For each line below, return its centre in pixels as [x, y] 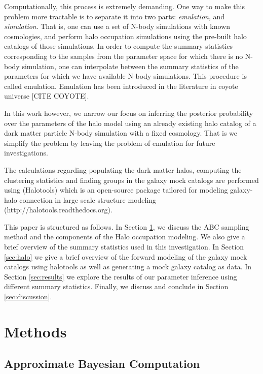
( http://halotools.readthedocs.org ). [58, 210]
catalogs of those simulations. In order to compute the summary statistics [119, 46]
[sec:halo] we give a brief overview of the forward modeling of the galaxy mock [126, 256]
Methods [35, 331]
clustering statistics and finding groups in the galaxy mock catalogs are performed [131, 180]
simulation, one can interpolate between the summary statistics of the [130, 66]
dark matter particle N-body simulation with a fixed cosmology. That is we [121, 133]
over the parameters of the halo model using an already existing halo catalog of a [130, 123]
